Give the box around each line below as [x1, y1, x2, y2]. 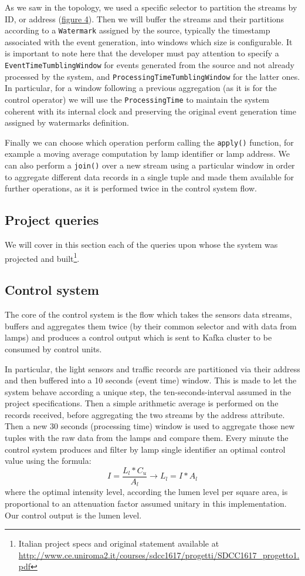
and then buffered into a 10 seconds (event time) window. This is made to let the [5, 374, 297, 386]
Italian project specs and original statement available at [18, 537, 219, 550]
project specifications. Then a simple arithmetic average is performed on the [5, 397, 279, 409]
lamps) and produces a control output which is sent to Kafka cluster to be [5, 331, 272, 343]
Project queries [5, 211, 99, 229]
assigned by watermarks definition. [5, 116, 129, 129]
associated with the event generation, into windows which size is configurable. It [5, 35, 293, 48]
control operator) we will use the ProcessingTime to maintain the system [5, 93, 269, 105]
